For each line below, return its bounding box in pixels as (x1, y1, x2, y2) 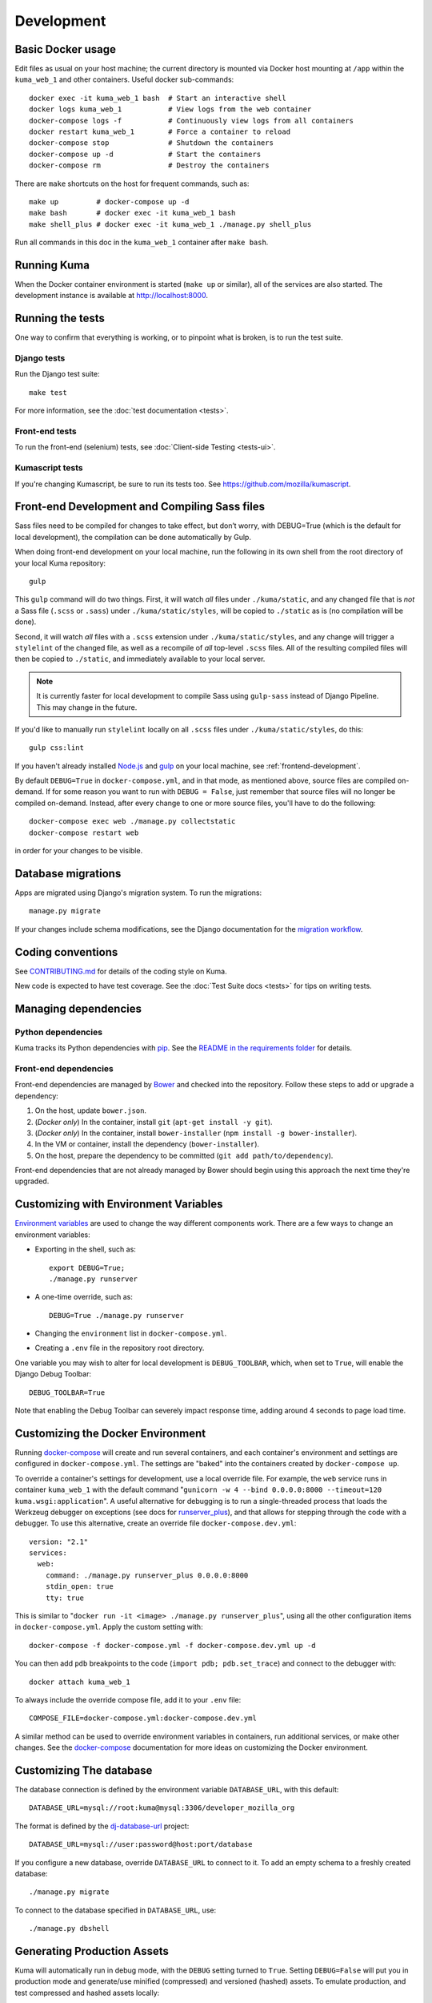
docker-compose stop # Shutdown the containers (29, 139, 274, 147)
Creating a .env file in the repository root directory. (34, 1343, 205, 1353)
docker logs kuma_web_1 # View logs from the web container (29, 105, 312, 114)
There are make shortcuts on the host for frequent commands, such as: (14, 179, 250, 188)
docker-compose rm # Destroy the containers (29, 161, 270, 170)
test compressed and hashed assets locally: (14, 1988, 160, 1997)
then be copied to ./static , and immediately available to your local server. (14, 654, 266, 664)
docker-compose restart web (29, 828, 139, 837)
